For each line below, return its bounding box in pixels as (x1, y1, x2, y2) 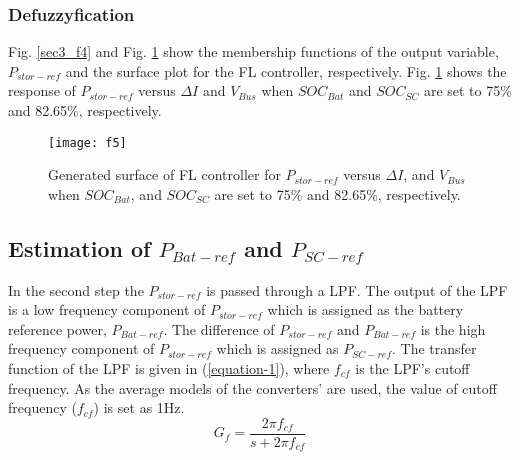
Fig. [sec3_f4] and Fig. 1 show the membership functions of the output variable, (8, 41, 499, 62)
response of (8, 80, 76, 101)
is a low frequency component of (8, 299, 206, 320)
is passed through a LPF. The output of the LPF (206, 279, 508, 300)
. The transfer (391, 338, 477, 359)
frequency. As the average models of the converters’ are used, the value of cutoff (8, 377, 497, 398)
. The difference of (163, 318, 275, 339)
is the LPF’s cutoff (355, 358, 470, 379)
